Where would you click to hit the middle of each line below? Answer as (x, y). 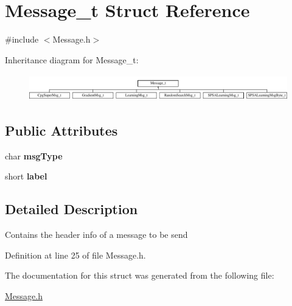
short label (26, 176)
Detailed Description (71, 209)
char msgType (34, 155)
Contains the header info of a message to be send (96, 235)
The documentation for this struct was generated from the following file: (140, 275)
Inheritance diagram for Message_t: (72, 59)
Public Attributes (61, 130)
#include (22, 39)
